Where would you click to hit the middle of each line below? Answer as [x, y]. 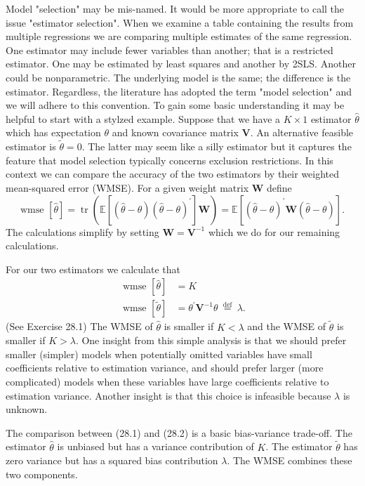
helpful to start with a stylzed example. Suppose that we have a [143, 118]
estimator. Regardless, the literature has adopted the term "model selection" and [179, 91]
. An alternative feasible [302, 132]
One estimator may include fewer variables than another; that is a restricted [170, 50]
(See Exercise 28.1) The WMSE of [79, 326]
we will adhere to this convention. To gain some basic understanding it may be [175, 105]
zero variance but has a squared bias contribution [112, 460]
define [279, 187]
